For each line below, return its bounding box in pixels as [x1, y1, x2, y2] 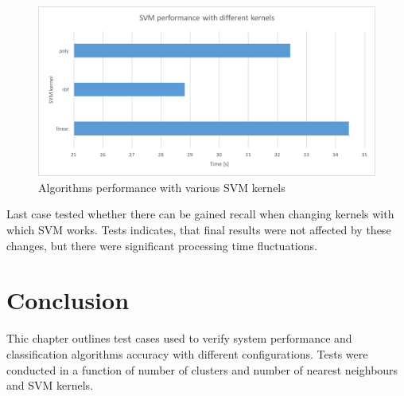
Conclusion [6, 284, 130, 316]
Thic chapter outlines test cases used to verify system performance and [6, 330, 352, 347]
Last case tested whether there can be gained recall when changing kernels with [6, 206, 394, 222]
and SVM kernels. [6, 377, 94, 394]
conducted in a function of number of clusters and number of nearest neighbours [6, 361, 398, 378]
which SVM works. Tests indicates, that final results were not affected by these [6, 222, 391, 238]
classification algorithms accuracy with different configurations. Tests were [6, 345, 368, 362]
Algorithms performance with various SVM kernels [38, 178, 286, 195]
